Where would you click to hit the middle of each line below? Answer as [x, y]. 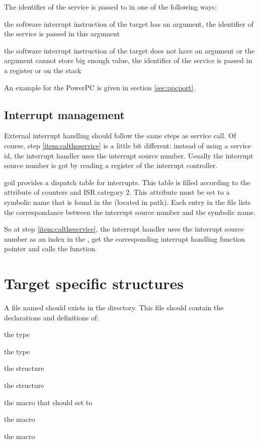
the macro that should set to [48, 402]
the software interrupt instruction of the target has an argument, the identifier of [129, 23]
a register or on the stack [43, 70]
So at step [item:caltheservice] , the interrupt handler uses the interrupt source [124, 229]
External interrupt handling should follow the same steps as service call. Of [120, 135]
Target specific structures [94, 283]
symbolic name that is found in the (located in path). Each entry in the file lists [127, 202]
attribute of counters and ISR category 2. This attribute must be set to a [117, 192]
